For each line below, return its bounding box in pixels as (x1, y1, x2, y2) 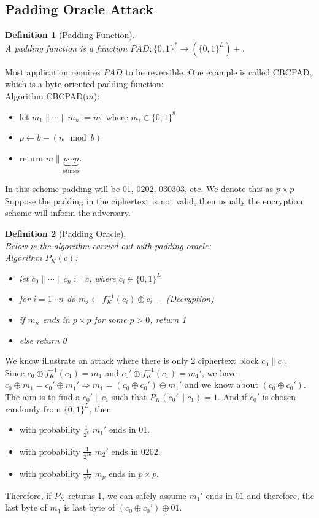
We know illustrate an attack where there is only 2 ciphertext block (5, 354, 259, 367)
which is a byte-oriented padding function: (5, 77, 164, 90)
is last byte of (64, 501, 115, 514)
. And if (217, 390, 247, 403)
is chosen (262, 390, 296, 403)
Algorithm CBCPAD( (5, 89, 86, 102)
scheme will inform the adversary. (5, 206, 131, 219)
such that (112, 390, 147, 403)
